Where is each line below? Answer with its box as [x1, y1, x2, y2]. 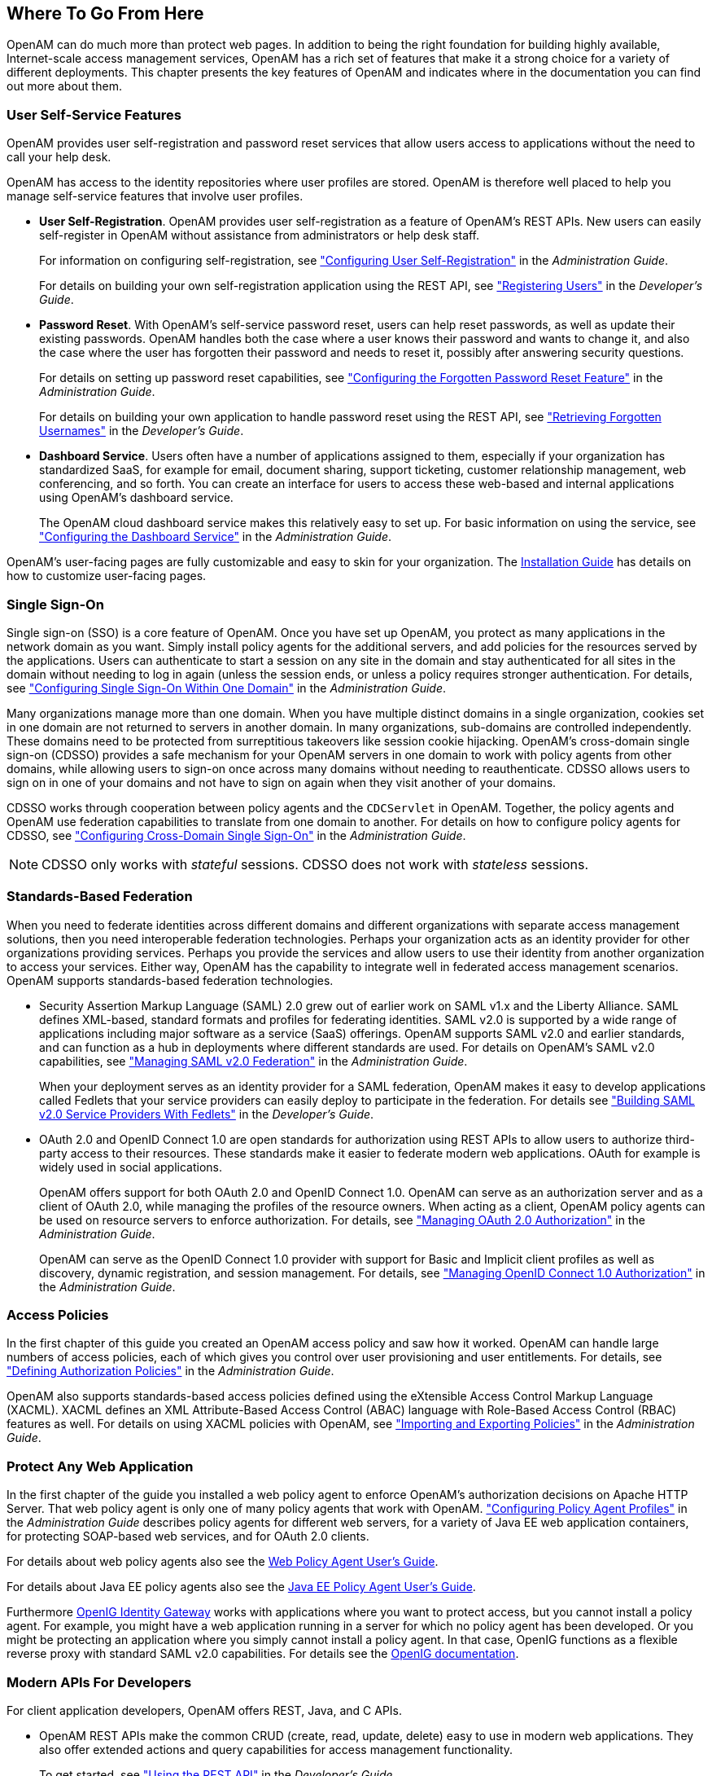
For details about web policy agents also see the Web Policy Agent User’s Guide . [7, 1554, 439, 1569]
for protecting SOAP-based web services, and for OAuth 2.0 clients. [7, 1529, 369, 1544]
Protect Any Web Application [7, 1457, 194, 1475]
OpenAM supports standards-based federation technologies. [7, 973, 334, 987]
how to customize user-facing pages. [7, 569, 207, 583]
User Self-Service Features [7, 106, 181, 123]
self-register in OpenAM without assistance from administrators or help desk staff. [39, 228, 480, 243]
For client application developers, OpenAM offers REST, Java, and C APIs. [7, 1703, 403, 1717]
